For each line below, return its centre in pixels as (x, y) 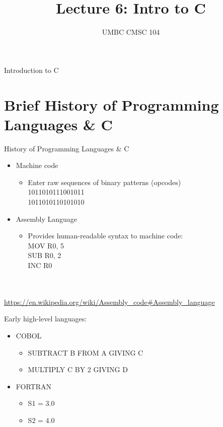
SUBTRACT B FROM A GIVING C (86, 352)
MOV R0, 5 (46, 245)
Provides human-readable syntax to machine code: (105, 236)
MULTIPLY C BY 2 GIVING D (78, 369)
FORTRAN (33, 386)
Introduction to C (31, 70)
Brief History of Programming (111, 104)
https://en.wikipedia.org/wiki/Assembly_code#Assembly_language (109, 302)
